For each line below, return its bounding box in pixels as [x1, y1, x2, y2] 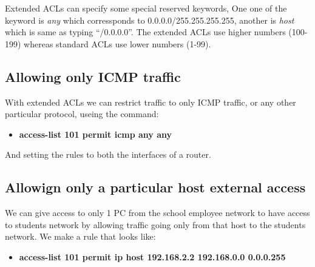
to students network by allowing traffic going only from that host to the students [5, 218, 306, 231]
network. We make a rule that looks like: [5, 230, 156, 243]
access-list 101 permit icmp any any [19, 127, 172, 140]
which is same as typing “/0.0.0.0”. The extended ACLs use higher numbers [5, 25, 286, 38]
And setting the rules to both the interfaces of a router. [5, 148, 211, 161]
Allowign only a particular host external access [5, 178, 306, 197]
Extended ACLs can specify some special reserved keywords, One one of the [5, 2, 287, 14]
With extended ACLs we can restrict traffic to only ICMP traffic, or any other [5, 95, 296, 108]
